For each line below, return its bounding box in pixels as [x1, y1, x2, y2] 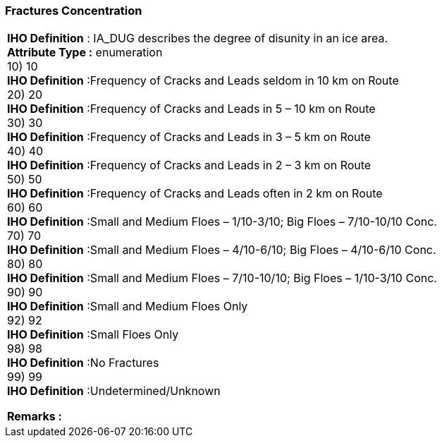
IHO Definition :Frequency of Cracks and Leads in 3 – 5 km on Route [7, 130, 371, 145]
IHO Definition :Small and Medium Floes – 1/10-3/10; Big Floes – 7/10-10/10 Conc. [7, 214, 437, 229]
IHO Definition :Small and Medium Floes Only [7, 299, 248, 314]
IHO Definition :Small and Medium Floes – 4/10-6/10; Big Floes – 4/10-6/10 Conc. [7, 243, 436, 257]
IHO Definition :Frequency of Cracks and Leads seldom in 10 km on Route [7, 73, 399, 88]
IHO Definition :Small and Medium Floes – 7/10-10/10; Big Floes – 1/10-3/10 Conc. [7, 271, 437, 286]
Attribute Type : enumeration [7, 45, 163, 60]
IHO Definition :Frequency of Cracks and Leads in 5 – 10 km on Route [7, 102, 376, 116]
